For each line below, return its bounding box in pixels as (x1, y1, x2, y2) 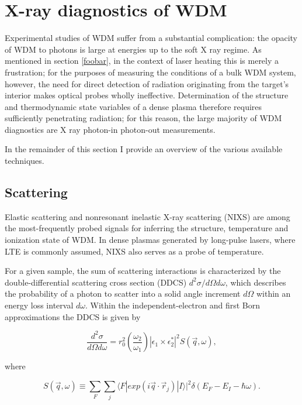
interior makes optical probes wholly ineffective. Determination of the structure (5, 89, 289, 101)
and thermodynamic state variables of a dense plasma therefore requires (5, 100, 262, 112)
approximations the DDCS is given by (5, 310, 141, 322)
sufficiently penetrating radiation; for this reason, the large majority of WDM (5, 112, 282, 124)
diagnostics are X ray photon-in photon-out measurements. (5, 123, 216, 135)
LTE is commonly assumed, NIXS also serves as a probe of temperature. (5, 245, 264, 257)
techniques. (5, 155, 44, 167)
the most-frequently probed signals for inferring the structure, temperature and (5, 222, 289, 234)
